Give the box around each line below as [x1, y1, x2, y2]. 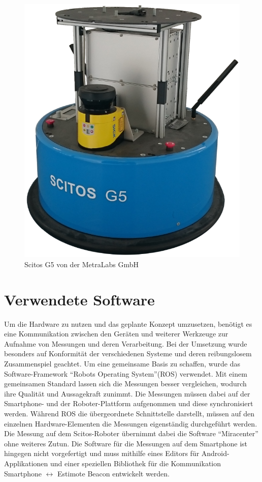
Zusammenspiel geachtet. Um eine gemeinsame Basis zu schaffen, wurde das [4, 358, 240, 369]
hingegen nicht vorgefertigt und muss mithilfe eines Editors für [4, 448, 200, 459]
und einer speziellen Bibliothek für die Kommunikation [50, 458, 221, 468]
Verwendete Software [4, 289, 155, 309]
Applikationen [4, 458, 48, 468]
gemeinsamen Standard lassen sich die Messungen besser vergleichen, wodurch [4, 378, 247, 389]
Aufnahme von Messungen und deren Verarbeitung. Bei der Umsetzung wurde [4, 338, 247, 349]
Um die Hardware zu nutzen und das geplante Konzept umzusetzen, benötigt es [4, 318, 252, 329]
